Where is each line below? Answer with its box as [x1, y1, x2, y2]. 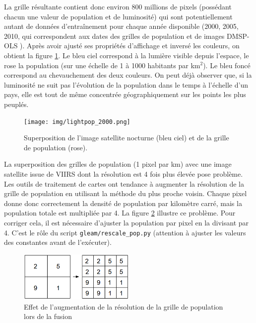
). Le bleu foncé [203, 60, 251, 70]
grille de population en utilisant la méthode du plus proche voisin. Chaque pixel [4, 188, 247, 199]
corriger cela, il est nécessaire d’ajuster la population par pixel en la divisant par [4, 217, 249, 227]
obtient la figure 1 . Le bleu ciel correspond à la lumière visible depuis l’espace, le [4, 50, 249, 60]
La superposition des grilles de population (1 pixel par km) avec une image [4, 159, 232, 169]
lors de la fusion [24, 311, 72, 322]
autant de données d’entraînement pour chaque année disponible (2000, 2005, [4, 21, 239, 31]
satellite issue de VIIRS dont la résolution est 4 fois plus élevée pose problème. [4, 168, 243, 179]
